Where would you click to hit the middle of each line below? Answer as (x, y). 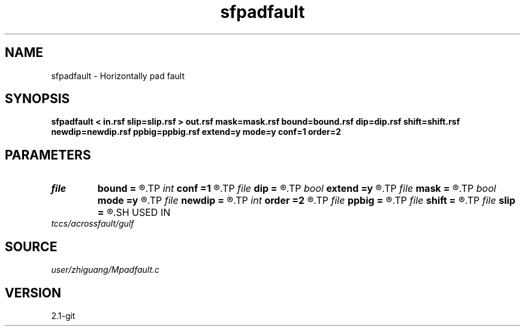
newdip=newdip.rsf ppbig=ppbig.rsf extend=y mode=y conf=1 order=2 (196, 132)
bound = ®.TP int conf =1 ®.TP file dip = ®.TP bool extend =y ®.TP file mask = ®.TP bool (297, 189)
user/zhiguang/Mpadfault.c (105, 270)
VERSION (33, 293)
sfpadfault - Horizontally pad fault (118, 76)
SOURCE (31, 246)
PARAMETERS (48, 155)
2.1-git (63, 315)
